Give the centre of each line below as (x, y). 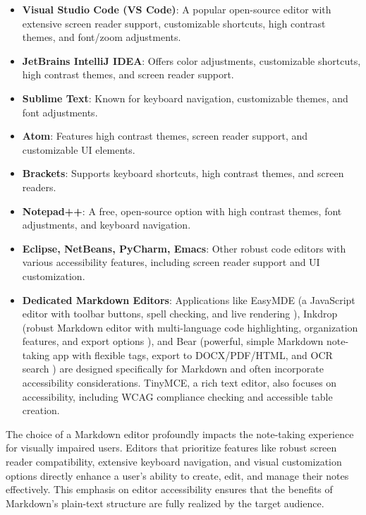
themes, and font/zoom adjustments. (102, 37)
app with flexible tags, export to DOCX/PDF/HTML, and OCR (193, 355)
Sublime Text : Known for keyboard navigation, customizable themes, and (185, 98)
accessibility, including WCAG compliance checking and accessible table (177, 396)
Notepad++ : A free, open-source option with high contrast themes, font (182, 211)
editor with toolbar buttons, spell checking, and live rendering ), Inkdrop (180, 314)
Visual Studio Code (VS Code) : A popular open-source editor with (177, 9)
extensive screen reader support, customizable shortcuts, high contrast (174, 23)
